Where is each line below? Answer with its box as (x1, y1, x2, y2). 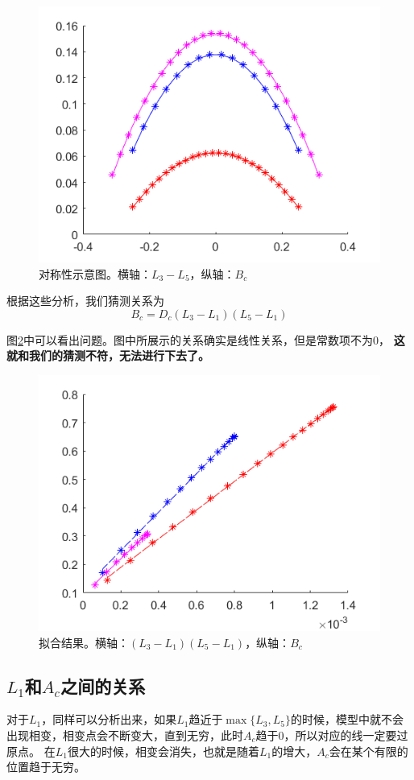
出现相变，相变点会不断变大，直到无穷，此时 (6, 726, 243, 743)
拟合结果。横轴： (39, 633, 129, 650)
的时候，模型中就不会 (290, 711, 404, 728)
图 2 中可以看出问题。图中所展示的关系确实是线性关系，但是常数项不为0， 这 (6, 331, 405, 348)
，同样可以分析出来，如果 (41, 711, 177, 728)
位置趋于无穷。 (6, 758, 85, 775)
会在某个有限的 (329, 742, 408, 759)
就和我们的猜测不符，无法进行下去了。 (6, 347, 209, 364)
